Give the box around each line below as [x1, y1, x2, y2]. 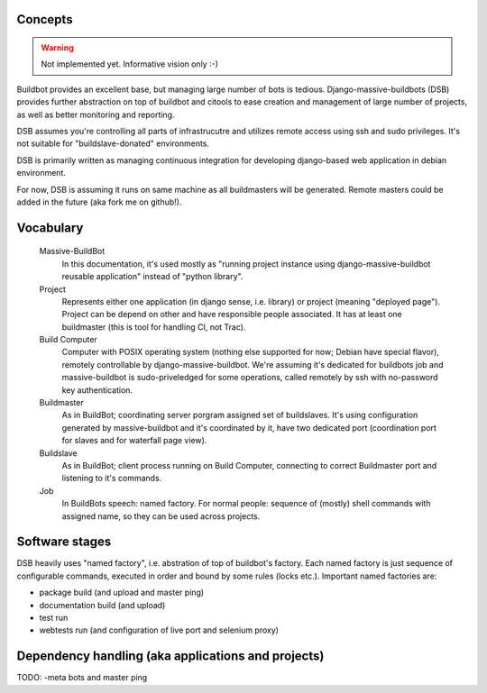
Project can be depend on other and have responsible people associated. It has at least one [61, 309, 402, 320]
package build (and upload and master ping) [39, 587, 205, 598]
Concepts [16, 12, 73, 27]
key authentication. [61, 384, 133, 396]
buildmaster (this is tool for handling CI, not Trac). [61, 321, 246, 333]
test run [39, 613, 69, 623]
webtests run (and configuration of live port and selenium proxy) [39, 625, 280, 635]
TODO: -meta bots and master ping [16, 672, 148, 683]
